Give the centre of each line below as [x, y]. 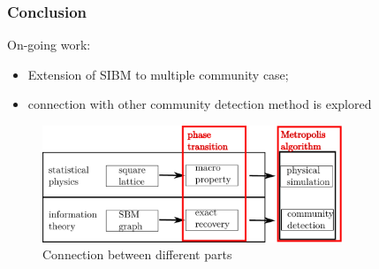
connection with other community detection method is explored [200, 104]
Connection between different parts [137, 254]
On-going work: [49, 45]
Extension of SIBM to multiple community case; [158, 74]
